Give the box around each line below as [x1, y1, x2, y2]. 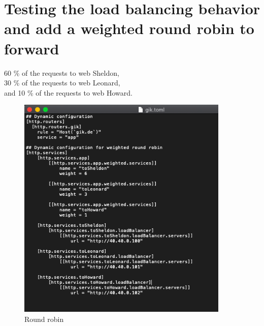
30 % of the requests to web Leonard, [4, 77, 120, 88]
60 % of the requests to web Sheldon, [4, 67, 119, 78]
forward [4, 38, 59, 58]
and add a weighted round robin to [4, 18, 254, 39]
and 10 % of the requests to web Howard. [4, 87, 133, 98]
